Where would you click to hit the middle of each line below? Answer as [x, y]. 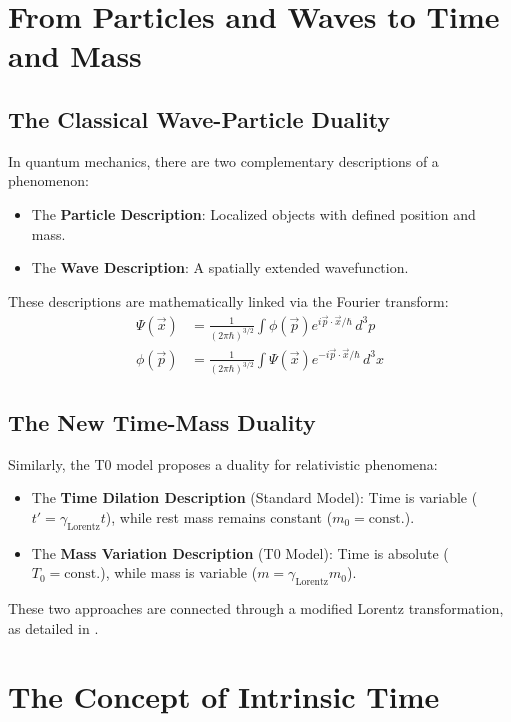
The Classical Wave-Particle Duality [199, 118]
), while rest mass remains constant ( [219, 516]
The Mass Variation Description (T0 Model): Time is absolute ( [240, 552]
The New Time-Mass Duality [162, 421]
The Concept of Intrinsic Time [224, 696]
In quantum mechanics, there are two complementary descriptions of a [223, 160]
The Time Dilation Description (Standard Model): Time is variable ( [254, 497]
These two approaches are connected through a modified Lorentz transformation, [256, 608]
